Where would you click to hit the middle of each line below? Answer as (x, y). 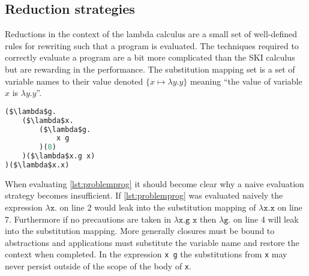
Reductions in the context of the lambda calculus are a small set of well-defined (151, 34)
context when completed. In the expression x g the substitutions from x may (146, 254)
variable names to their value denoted (74, 81)
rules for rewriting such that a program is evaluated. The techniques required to (152, 45)
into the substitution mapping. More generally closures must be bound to (140, 231)
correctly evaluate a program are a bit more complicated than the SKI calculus (150, 57)
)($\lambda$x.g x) (58, 156)
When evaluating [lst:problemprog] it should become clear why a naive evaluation (154, 183)
